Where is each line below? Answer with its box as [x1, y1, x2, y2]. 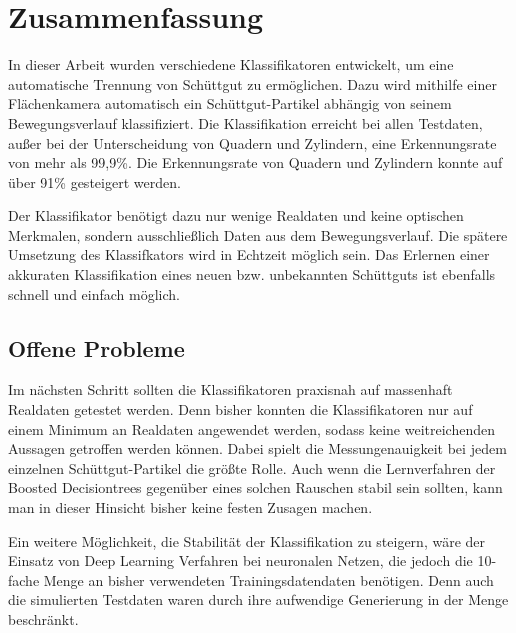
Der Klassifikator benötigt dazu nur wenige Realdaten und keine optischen [8, 205, 464, 226]
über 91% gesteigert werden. [8, 171, 181, 192]
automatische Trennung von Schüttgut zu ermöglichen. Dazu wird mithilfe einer [8, 73, 497, 94]
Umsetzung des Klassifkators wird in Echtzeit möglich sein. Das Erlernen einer [8, 244, 490, 265]
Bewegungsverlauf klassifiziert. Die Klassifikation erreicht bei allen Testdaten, [8, 112, 483, 133]
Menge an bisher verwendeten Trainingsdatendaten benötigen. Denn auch [43, 569, 494, 590]
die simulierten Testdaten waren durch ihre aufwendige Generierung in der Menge [8, 589, 509, 610]
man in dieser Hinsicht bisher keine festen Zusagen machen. [8, 497, 373, 518]
